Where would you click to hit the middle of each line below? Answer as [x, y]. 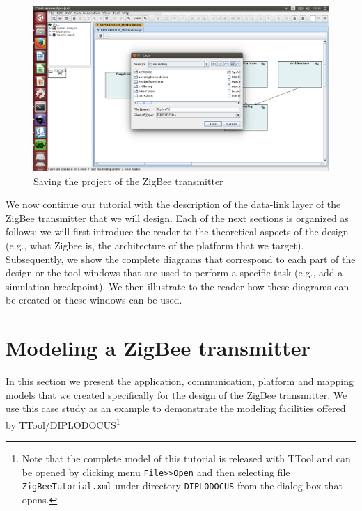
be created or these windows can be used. [94, 300]
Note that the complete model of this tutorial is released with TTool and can [186, 458]
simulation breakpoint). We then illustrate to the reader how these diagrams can [178, 286]
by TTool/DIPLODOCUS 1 [63, 423]
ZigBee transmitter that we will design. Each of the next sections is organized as [177, 218]
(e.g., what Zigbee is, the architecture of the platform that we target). [155, 245]
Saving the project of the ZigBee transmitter [128, 181]
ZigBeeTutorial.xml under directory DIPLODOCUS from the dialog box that [182, 486]
